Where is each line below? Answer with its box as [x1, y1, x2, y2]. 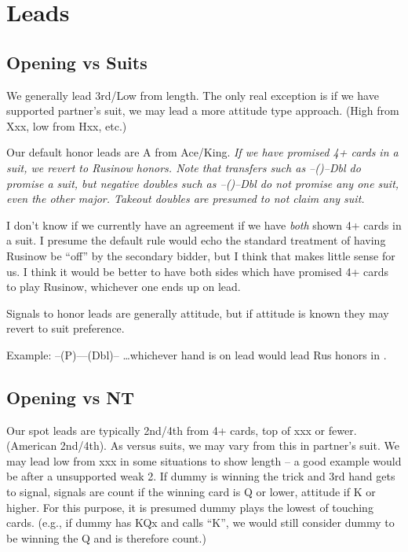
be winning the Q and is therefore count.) [6, 529, 206, 546]
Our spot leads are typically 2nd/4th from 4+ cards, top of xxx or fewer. [6, 421, 357, 438]
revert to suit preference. [6, 320, 125, 337]
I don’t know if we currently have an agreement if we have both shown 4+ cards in [6, 216, 402, 233]
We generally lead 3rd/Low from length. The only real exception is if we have [6, 86, 379, 103]
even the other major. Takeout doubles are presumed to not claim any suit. [6, 190, 365, 207]
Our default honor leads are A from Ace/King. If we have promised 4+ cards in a [6, 144, 399, 160]
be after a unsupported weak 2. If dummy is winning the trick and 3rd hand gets [6, 468, 395, 484]
